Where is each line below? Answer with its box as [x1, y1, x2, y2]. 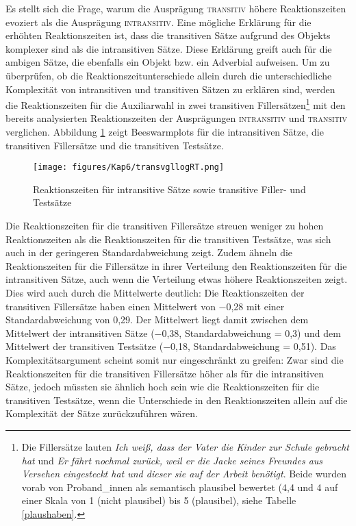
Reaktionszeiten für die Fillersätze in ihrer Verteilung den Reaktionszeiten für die [5, 258, 347, 273]
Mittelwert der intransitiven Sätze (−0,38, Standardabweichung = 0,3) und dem [5, 325, 341, 340]
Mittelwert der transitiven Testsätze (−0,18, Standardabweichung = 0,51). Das [5, 339, 336, 353]
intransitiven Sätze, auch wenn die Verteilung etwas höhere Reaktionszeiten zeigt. [5, 272, 348, 286]
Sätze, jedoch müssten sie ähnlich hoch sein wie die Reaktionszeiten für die [5, 379, 320, 394]
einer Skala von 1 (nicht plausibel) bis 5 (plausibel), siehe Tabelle [21, 493, 296, 508]
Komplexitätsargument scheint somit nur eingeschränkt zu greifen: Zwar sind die [5, 352, 344, 366]
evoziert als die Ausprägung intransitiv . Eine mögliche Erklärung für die [5, 14, 311, 29]
